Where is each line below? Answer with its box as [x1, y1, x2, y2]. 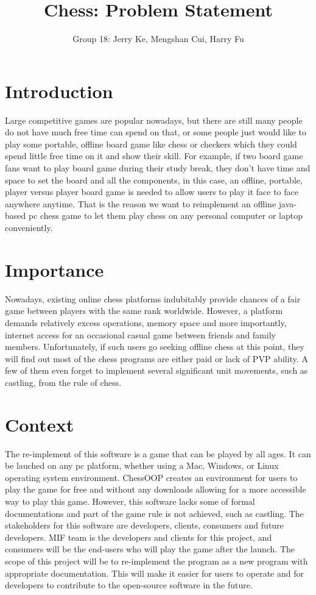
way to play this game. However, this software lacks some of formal [5, 494, 255, 507]
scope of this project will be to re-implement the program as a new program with [5, 554, 308, 567]
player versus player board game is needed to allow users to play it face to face [5, 185, 298, 198]
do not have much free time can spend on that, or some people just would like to [5, 126, 306, 138]
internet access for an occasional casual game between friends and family [5, 328, 276, 341]
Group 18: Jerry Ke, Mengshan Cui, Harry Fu [72, 32, 244, 45]
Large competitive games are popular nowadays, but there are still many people [5, 113, 303, 126]
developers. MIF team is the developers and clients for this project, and [5, 530, 272, 543]
